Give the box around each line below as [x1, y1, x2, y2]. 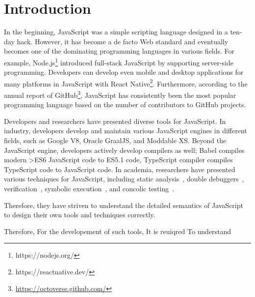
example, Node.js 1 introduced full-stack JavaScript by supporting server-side [4, 56, 233, 67]
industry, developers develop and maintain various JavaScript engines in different [4, 125, 247, 136]
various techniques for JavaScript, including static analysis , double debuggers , [4, 174, 244, 184]
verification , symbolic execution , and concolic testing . [4, 183, 175, 193]
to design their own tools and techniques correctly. [4, 209, 155, 220]
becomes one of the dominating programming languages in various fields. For [4, 46, 235, 56]
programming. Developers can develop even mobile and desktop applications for [4, 67, 244, 77]
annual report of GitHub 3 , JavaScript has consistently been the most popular [4, 89, 236, 100]
